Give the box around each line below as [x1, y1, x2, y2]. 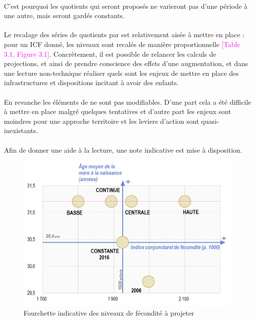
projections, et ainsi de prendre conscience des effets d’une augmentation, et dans [4, 58, 248, 69]
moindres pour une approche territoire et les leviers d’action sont [4, 115, 199, 126]
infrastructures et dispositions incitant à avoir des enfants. [4, 77, 179, 88]
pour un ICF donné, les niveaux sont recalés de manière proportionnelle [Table [4, 39, 240, 49]
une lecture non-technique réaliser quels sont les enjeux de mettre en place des [4, 68, 239, 78]
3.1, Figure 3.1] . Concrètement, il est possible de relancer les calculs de [4, 48, 216, 59]
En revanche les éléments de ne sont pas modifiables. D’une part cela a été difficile [4, 96, 251, 107]
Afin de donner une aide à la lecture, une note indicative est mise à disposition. [4, 144, 242, 155]
